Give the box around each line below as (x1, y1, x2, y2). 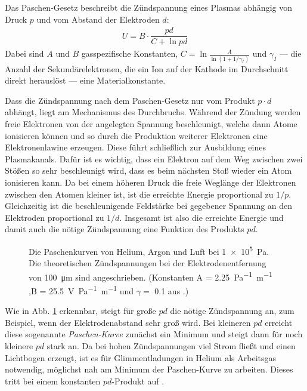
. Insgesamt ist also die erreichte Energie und (119, 211, 284, 223)
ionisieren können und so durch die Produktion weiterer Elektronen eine (5, 129, 268, 141)
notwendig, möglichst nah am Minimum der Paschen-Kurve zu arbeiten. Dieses (5, 363, 293, 375)
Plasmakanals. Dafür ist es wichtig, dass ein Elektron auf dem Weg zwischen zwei (5, 152, 303, 165)
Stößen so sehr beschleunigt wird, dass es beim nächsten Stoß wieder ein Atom (5, 164, 292, 177)
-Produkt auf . (111, 374, 165, 387)
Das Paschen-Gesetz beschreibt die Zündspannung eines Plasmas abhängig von (5, 1, 292, 13)
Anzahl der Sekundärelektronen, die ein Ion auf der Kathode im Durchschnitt (5, 62, 289, 75)
